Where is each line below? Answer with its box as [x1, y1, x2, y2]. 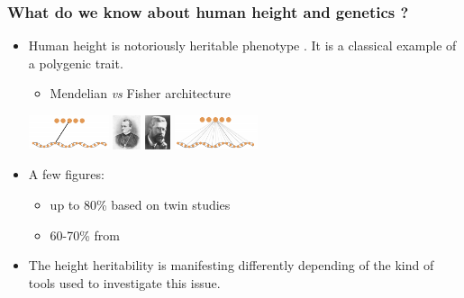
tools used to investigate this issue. [28, 273, 221, 292]
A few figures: [28, 165, 105, 184]
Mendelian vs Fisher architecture [50, 84, 232, 103]
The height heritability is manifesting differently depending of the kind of [28, 256, 434, 275]
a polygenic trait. [28, 53, 123, 72]
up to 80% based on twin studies [50, 194, 231, 213]
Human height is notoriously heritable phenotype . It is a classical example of [28, 36, 457, 55]
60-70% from [50, 225, 121, 244]
